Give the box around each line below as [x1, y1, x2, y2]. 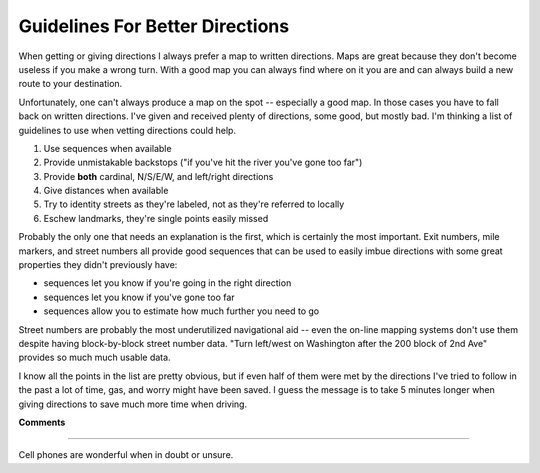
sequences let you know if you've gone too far [43, 291, 235, 303]
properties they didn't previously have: [18, 259, 178, 271]
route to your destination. [18, 78, 123, 90]
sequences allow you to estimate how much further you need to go [43, 305, 320, 317]
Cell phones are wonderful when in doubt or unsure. [18, 449, 234, 461]
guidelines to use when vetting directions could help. [18, 124, 237, 136]
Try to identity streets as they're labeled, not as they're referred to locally [43, 198, 345, 210]
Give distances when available [43, 185, 169, 197]
